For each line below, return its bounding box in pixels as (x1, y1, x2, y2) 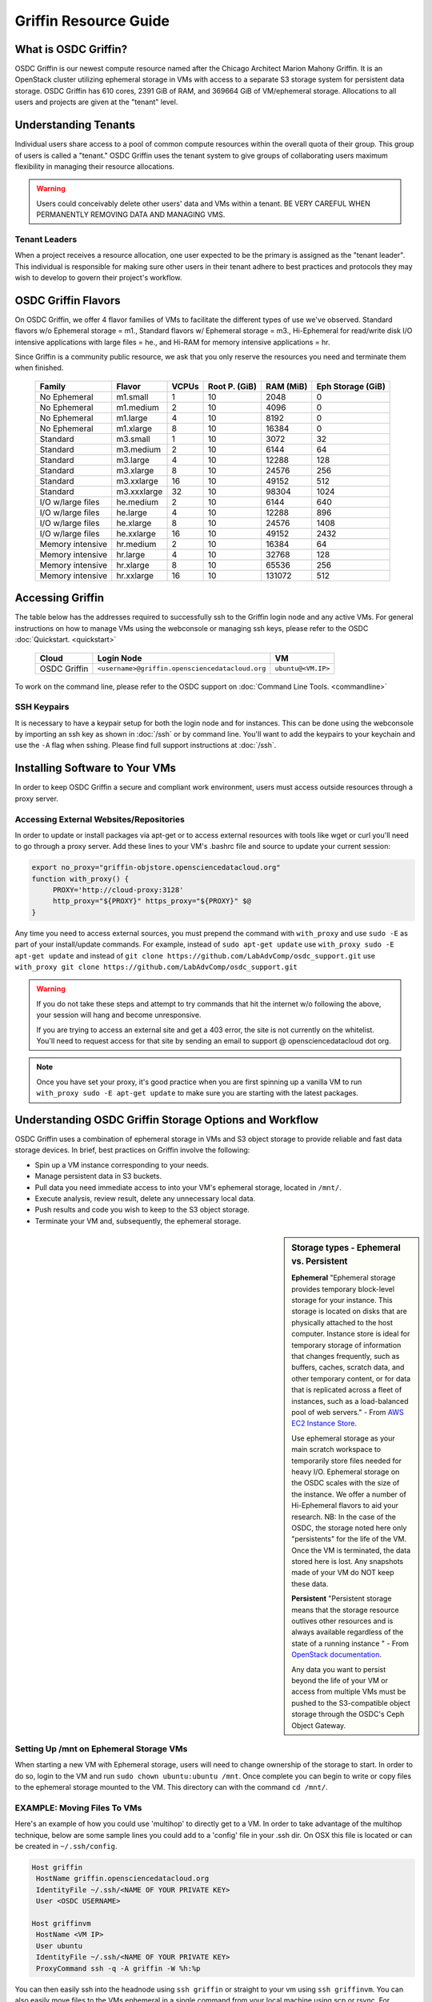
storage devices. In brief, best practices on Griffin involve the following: (14, 1145, 250, 1155)
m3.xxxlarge (116, 485, 163, 496)
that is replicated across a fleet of (291, 1385, 402, 1395)
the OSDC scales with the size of (291, 1478, 400, 1488)
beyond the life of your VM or (291, 1675, 388, 1685)
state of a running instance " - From (291, 1638, 410, 1648)
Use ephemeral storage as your (291, 1433, 395, 1443)
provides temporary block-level (291, 1284, 395, 1293)
